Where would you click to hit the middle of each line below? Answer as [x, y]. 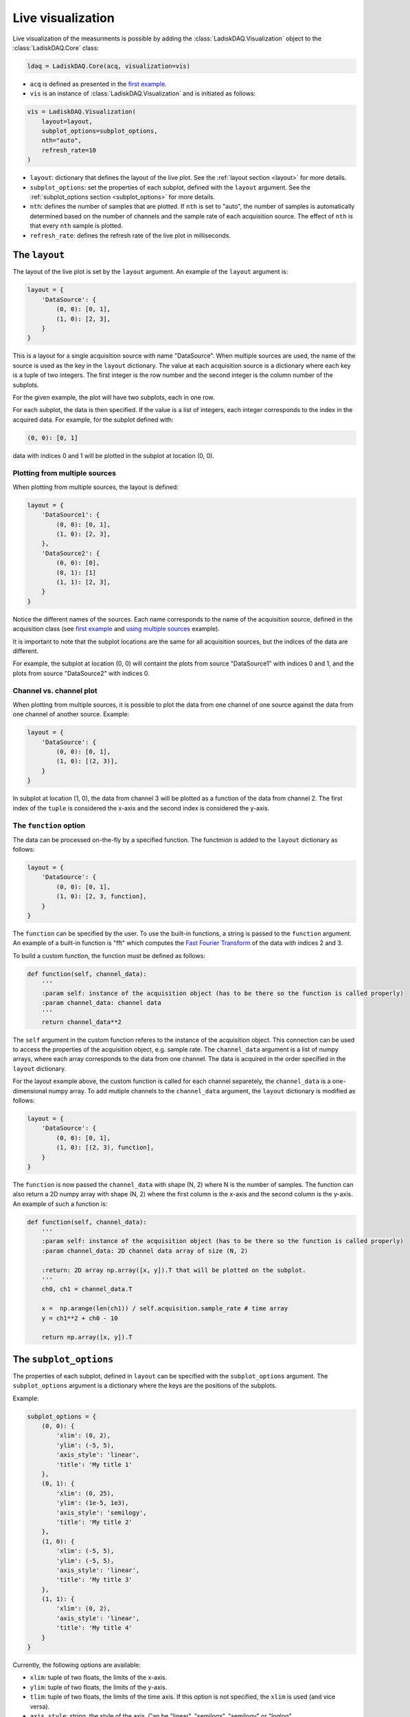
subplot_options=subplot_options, [100, 131]
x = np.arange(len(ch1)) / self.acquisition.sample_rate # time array [165, 1309]
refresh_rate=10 [69, 150]
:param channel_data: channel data [101, 1002]
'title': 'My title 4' [94, 1628]
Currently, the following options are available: [77, 1665]
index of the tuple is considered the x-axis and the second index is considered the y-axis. [141, 808]
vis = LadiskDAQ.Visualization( [82, 112]
